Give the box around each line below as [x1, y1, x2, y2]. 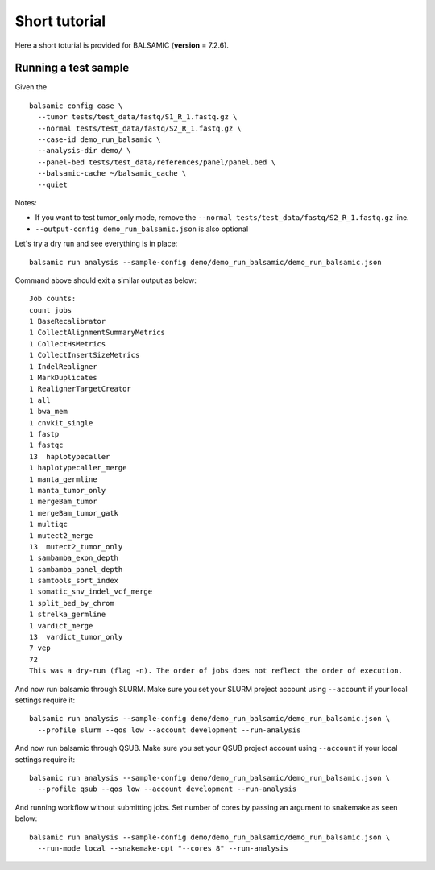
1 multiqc [29, 520, 68, 529]
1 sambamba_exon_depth [29, 553, 119, 563]
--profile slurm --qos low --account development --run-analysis [37, 725, 301, 735]
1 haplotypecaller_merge [29, 463, 127, 473]
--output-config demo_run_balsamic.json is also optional [35, 224, 249, 234]
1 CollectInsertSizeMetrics [29, 350, 140, 360]
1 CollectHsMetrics [29, 339, 106, 348]
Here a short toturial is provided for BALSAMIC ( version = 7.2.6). [14, 40, 230, 50]
